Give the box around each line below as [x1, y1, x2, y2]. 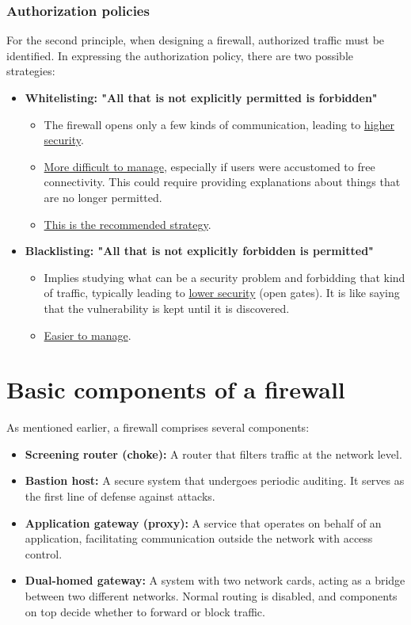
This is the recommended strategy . [44, 215, 211, 232]
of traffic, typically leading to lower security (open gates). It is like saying [44, 284, 400, 301]
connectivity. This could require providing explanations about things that [44, 173, 401, 190]
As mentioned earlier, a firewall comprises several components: [6, 419, 310, 436]
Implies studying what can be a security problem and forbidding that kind [44, 269, 405, 285]
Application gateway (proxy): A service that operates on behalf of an [25, 514, 382, 531]
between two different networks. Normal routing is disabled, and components [25, 588, 398, 604]
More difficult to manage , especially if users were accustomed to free [44, 158, 375, 174]
